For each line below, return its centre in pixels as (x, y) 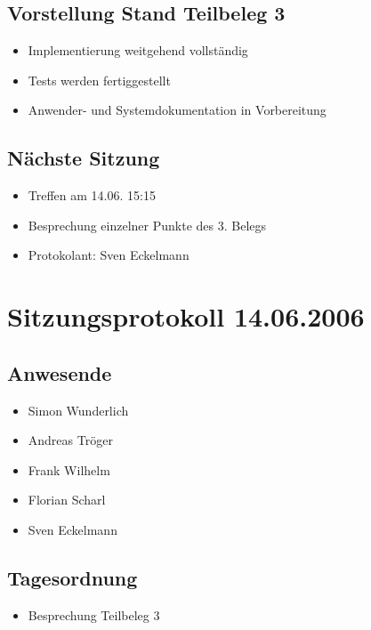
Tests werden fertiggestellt (99, 80)
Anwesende (60, 372)
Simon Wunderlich (78, 410)
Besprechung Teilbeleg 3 (94, 614)
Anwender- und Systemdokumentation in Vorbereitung (177, 110)
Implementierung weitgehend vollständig (138, 50)
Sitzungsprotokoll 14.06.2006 (186, 316)
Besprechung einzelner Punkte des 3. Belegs (147, 225)
